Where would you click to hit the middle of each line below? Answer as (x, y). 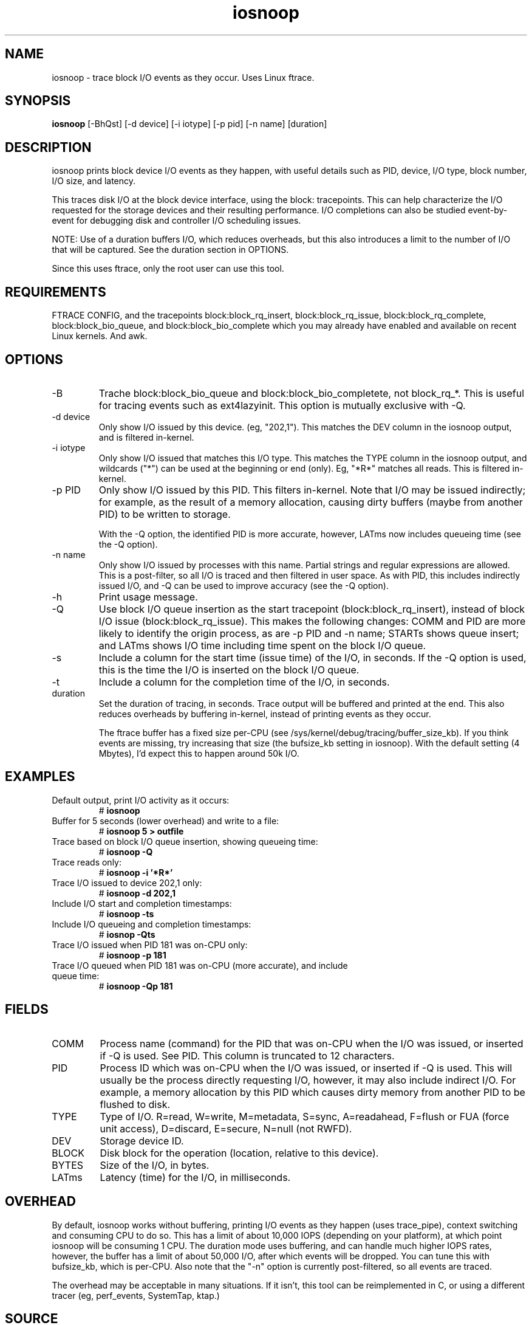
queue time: (76, 976)
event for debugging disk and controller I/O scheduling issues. (176, 221)
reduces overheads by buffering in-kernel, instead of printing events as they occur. (265, 714)
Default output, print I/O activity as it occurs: (141, 800)
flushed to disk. (135, 1104)
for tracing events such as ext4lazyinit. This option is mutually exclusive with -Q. (282, 405)
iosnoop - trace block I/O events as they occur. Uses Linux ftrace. (183, 77)
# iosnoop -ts (126, 914)
